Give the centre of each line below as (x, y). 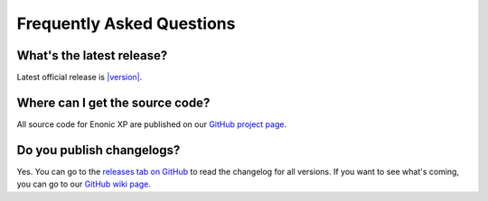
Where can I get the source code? (113, 102)
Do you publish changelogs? (99, 150)
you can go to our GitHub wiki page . (84, 184)
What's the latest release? (92, 55)
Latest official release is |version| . (80, 78)
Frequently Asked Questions (126, 23)
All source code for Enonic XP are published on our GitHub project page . (152, 124)
